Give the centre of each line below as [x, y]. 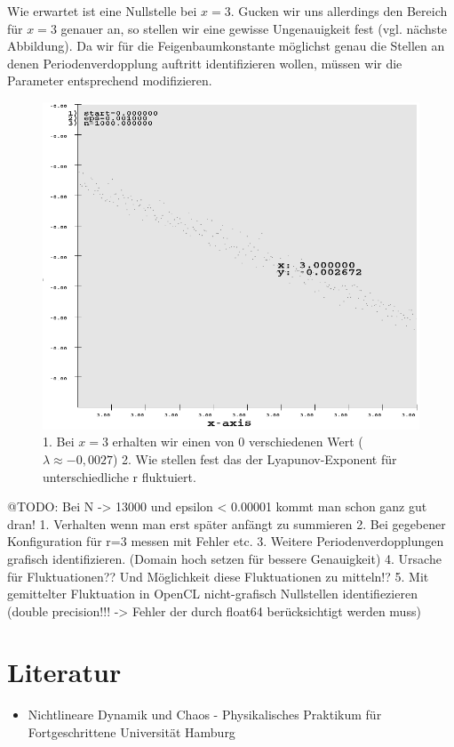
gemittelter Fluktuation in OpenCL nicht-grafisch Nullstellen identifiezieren [212, 594]
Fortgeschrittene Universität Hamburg [131, 732]
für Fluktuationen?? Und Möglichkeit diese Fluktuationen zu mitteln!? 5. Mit [218, 576]
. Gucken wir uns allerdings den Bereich [339, 11]
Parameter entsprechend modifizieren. [110, 80]
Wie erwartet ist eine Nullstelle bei [102, 11]
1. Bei [59, 442]
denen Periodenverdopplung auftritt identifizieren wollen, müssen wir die [205, 63]
